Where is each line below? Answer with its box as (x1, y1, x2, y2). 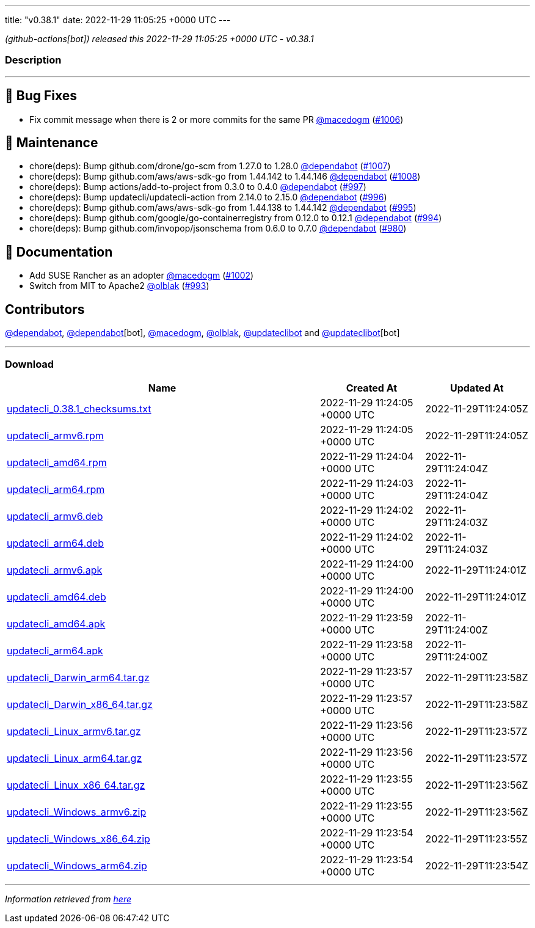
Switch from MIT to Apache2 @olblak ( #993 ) (29, 280, 209, 291)
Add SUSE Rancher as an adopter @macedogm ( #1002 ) (29, 270, 254, 281)
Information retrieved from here (5, 893, 132, 904)
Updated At (449, 381, 504, 394)
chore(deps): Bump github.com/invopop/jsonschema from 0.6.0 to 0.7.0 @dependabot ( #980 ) (29, 223, 407, 234)
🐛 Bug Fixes (5, 88, 78, 104)
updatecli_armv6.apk (7, 563, 103, 576)
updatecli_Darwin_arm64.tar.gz (7, 671, 150, 684)
